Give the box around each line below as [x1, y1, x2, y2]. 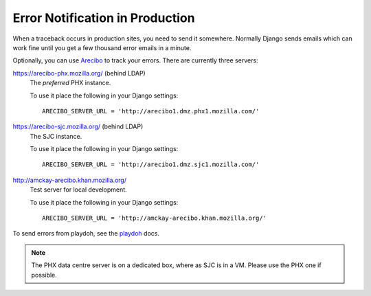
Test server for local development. [30, 185, 127, 194]
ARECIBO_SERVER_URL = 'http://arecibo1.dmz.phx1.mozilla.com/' [42, 107, 260, 115]
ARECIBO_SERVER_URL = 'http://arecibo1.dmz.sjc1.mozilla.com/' [42, 161, 260, 168]
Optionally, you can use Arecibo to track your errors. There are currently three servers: [12, 56, 258, 65]
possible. [31, 271, 58, 279]
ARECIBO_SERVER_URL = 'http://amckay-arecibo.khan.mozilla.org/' [42, 214, 267, 223]
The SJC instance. [30, 132, 82, 140]
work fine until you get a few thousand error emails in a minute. [12, 43, 192, 52]
